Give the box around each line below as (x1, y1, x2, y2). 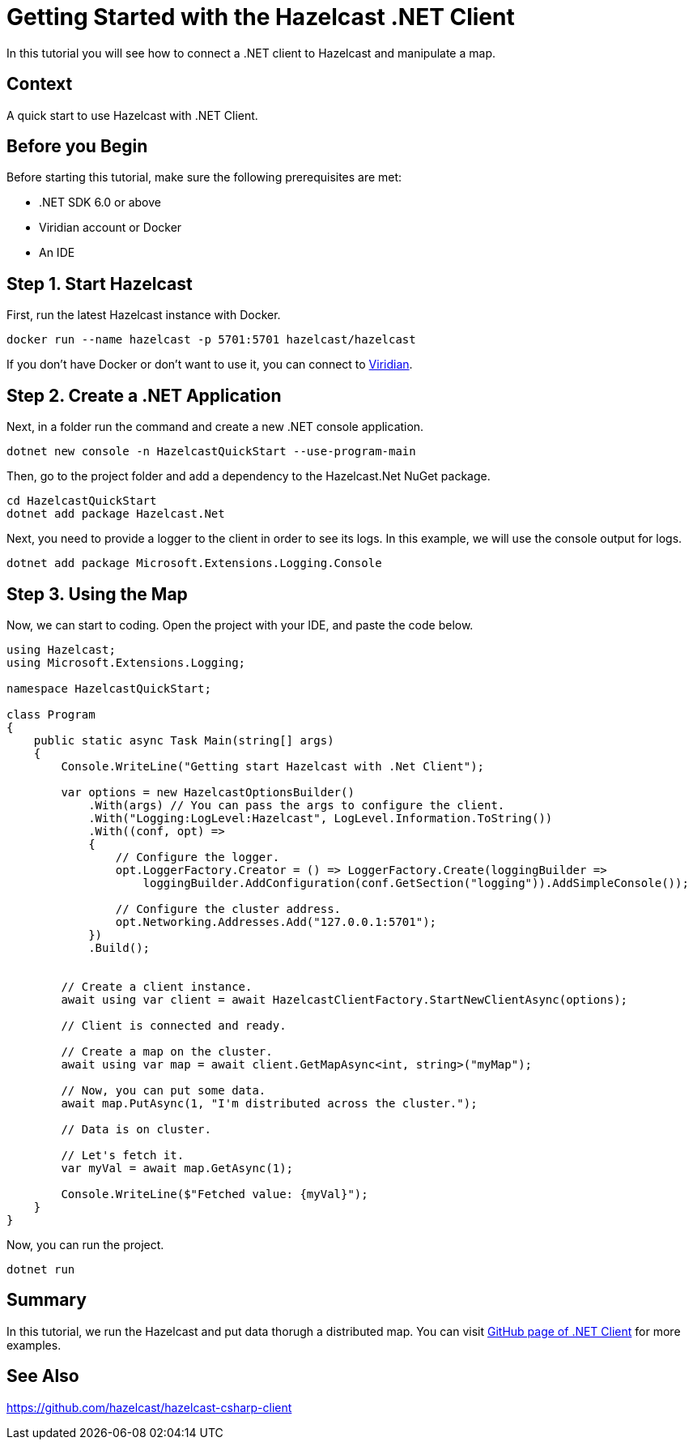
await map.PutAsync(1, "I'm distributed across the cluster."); (61, 1096, 478, 1110)
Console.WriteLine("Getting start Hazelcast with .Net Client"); (61, 759, 485, 773)
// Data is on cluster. (61, 1122, 211, 1136)
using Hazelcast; (6, 642, 116, 656)
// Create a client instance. (61, 979, 253, 993)
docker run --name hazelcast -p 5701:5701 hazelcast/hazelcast (6, 333, 416, 347)
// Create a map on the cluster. (61, 1044, 273, 1058)
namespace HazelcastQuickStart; (6, 681, 211, 695)
